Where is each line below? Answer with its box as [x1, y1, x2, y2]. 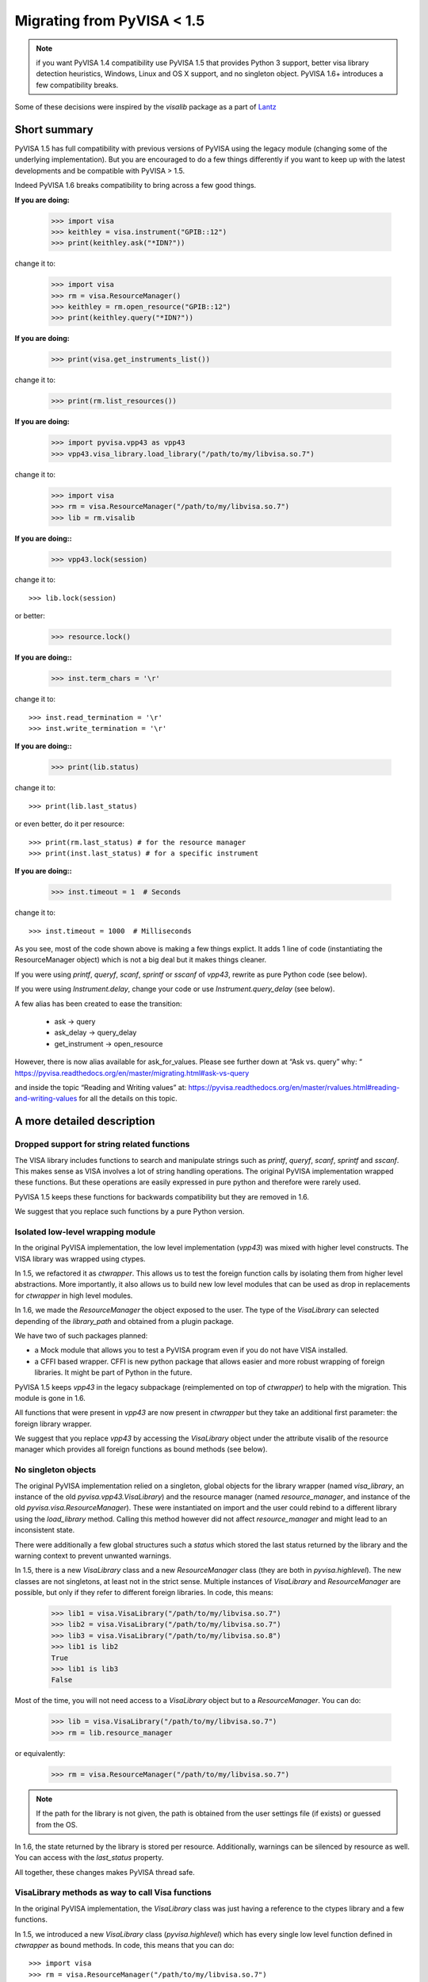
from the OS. [36, 1819, 78, 1829]
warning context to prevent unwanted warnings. [14, 1551, 172, 1560]
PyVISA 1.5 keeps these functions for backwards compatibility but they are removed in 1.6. [14, 1192, 309, 1201]
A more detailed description [14, 1115, 155, 1128]
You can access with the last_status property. [14, 1853, 164, 1862]
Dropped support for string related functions [14, 1138, 190, 1150]
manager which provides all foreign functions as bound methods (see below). [14, 1444, 268, 1454]
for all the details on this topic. [78, 1094, 178, 1104]
